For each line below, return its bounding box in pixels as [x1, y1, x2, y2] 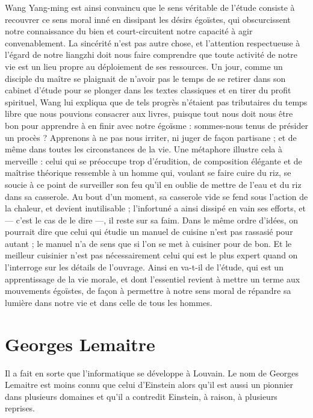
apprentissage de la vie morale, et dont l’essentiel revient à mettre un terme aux [5, 272, 300, 285]
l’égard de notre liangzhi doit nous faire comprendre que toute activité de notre [5, 48, 298, 61]
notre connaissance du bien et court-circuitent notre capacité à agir [5, 25, 253, 37]
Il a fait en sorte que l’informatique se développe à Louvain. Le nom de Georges [5, 366, 299, 379]
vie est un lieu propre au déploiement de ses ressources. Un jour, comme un [5, 60, 283, 72]
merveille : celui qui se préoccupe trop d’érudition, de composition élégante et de [5, 154, 302, 167]
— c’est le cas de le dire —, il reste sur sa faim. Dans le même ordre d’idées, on [5, 213, 298, 226]
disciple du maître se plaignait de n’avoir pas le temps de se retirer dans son [5, 72, 286, 84]
